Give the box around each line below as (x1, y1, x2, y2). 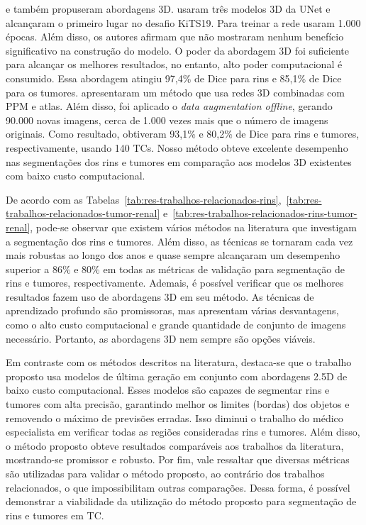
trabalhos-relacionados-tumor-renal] (6, 206, 160, 221)
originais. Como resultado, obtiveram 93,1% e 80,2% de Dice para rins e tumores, (6, 126, 360, 141)
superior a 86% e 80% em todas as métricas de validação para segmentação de (6, 261, 345, 276)
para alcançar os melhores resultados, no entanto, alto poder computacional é (6, 57, 343, 72)
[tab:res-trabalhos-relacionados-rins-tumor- (172, 206, 357, 221)
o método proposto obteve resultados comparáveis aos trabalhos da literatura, (6, 438, 344, 453)
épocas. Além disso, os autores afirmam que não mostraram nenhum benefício (6, 29, 344, 44)
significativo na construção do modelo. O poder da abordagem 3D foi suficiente (6, 43, 349, 57)
